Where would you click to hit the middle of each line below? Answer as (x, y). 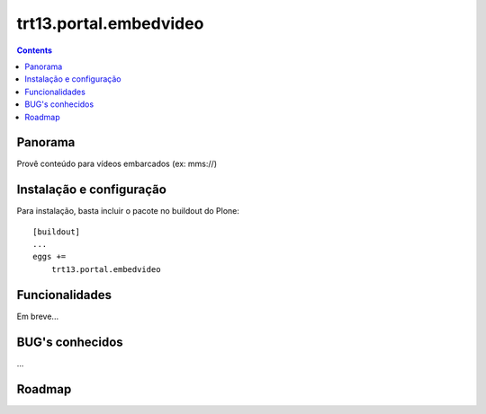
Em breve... (37, 316)
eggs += (49, 257)
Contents (35, 50)
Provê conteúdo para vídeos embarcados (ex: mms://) (117, 164)
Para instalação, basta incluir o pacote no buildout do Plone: (128, 211)
